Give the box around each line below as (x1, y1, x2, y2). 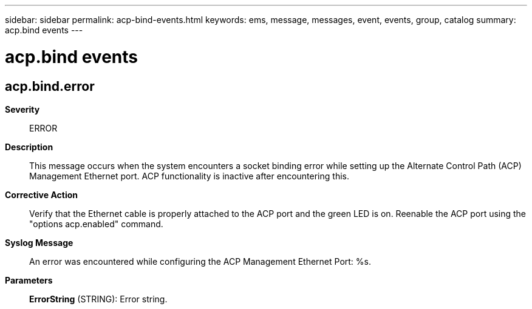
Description (5, 141, 53, 152)
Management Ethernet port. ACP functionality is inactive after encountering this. (29, 170, 349, 181)
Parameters (5, 274, 53, 285)
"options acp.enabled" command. (29, 218, 163, 229)
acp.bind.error (5, 78, 95, 94)
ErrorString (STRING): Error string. (29, 293, 168, 304)
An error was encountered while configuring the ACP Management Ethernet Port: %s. (29, 256, 372, 267)
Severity (5, 104, 40, 115)
